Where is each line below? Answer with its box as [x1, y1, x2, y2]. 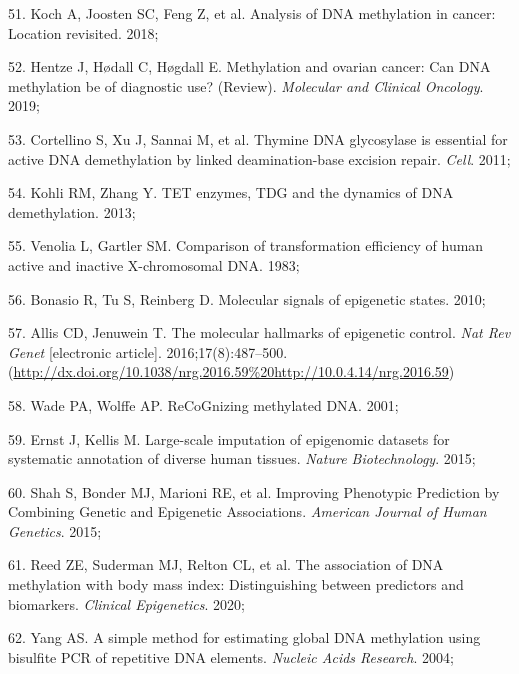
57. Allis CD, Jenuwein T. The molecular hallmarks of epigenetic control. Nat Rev [8, 322, 511, 343]
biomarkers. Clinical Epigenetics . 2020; [8, 593, 245, 614]
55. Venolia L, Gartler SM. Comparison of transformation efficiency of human [8, 235, 484, 256]
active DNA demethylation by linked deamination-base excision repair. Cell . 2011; [8, 148, 511, 169]
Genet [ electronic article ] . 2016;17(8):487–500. [8, 341, 288, 362]
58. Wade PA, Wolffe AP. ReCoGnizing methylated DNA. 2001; [8, 394, 399, 415]
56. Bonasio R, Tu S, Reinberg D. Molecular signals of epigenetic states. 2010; [8, 288, 486, 309]
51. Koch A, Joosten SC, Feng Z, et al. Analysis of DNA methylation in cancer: [8, 3, 496, 23]
